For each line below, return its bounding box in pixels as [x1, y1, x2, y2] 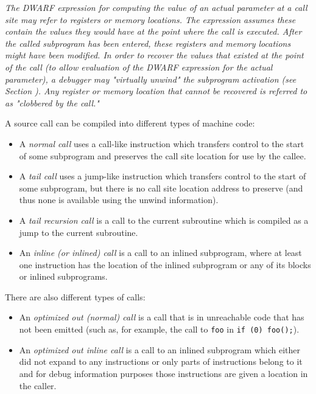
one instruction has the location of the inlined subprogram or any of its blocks [19, 258, 311, 271]
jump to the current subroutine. [19, 226, 138, 238]
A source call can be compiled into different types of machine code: [5, 117, 255, 130]
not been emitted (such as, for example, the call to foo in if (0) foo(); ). [19, 323, 300, 336]
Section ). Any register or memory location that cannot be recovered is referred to [5, 85, 307, 97]
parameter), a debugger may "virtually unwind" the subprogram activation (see [5, 72, 297, 85]
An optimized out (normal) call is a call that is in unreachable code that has [19, 311, 304, 323]
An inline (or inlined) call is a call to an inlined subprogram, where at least [19, 246, 302, 259]
